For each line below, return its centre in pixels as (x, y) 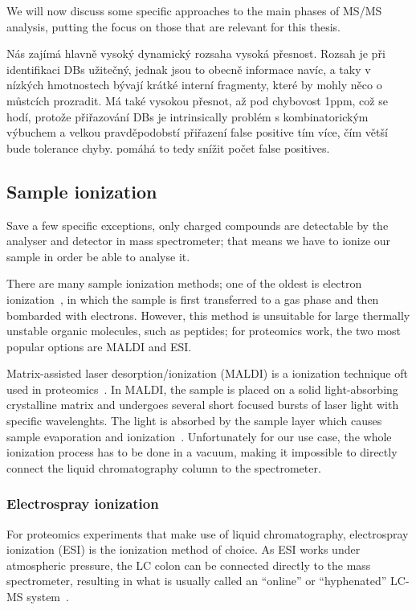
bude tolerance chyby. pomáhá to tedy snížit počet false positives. (168, 147)
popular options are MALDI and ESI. (99, 346)
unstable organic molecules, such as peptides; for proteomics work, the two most (204, 331)
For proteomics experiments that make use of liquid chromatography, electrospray (208, 533)
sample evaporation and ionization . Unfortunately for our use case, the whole (199, 436)
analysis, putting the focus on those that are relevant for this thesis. (173, 26)
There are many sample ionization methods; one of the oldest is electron (184, 283)
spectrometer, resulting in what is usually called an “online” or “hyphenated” (197, 581)
